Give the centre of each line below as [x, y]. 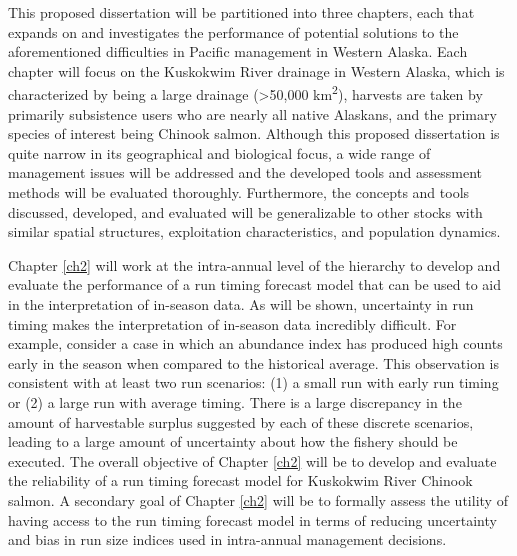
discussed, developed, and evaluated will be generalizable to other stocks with [245, 211]
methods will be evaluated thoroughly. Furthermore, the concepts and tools [239, 192]
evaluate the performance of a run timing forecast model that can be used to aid [255, 284]
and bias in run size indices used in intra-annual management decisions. [227, 539]
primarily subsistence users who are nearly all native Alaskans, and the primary [252, 113]
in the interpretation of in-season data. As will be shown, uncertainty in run [241, 303]
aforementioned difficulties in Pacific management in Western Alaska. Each [238, 51]
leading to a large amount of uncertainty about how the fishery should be [233, 441]
